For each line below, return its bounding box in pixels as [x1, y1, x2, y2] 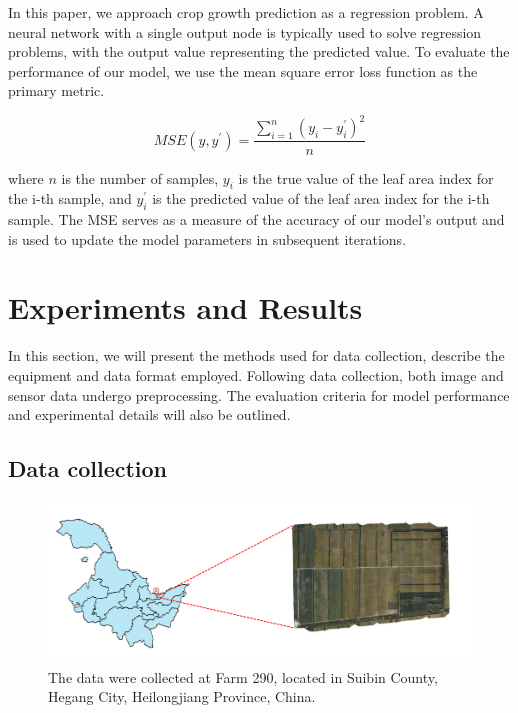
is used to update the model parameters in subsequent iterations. [8, 228, 407, 249]
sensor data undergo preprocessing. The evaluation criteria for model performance [8, 384, 510, 405]
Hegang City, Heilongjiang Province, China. [48, 686, 316, 707]
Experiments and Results [8, 287, 363, 328]
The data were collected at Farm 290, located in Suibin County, [48, 666, 438, 687]
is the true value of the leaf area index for [238, 167, 494, 188]
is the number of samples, [61, 167, 219, 188]
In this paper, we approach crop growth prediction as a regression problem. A [8, 2, 484, 22]
